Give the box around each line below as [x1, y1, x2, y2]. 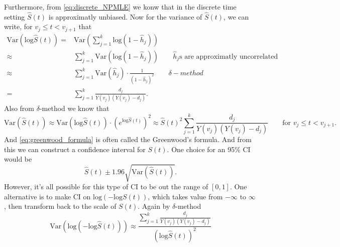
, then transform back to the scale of [4, 201, 117, 211]
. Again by [138, 201, 170, 211]
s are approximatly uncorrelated [179, 53, 278, 60]
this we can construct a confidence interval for [4, 144, 146, 154]
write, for [4, 21, 33, 32]
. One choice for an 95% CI [167, 144, 251, 154]
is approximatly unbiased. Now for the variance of [48, 11, 202, 22]
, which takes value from [148, 191, 223, 201]
